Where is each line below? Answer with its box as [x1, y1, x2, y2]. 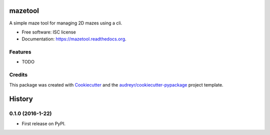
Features [9, 48, 31, 55]
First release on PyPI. [21, 120, 66, 126]
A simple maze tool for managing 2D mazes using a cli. [9, 20, 122, 26]
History [9, 95, 33, 103]
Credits [9, 71, 27, 78]
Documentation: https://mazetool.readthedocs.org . [21, 36, 127, 42]
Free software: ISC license [21, 29, 76, 35]
